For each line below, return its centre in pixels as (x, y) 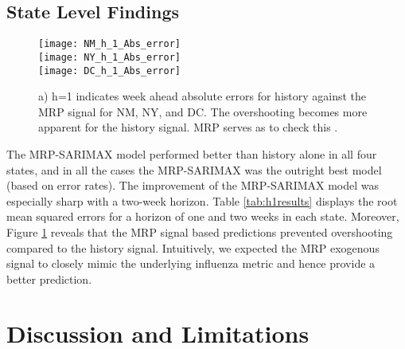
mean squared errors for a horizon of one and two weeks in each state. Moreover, (203, 216)
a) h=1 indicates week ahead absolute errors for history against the (202, 96)
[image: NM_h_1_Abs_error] (109, 44)
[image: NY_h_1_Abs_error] (109, 57)
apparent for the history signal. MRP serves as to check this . (188, 127)
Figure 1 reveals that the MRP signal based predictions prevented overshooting (200, 231)
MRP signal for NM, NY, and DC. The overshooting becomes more (203, 111)
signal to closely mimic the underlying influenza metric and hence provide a (191, 263)
